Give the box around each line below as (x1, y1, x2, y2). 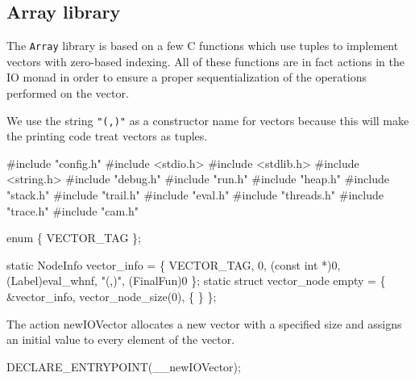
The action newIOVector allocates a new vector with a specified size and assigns (6, 315, 402, 332)
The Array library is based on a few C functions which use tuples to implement (6, 37, 399, 54)
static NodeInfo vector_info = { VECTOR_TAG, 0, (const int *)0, (6, 256, 341, 273)
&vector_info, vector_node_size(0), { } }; (6, 288, 217, 305)
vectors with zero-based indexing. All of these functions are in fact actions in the (6, 52, 405, 69)
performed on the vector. (6, 85, 129, 102)
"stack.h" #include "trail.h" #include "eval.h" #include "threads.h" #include (6, 186, 384, 203)
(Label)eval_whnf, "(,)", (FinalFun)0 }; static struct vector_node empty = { (6, 272, 386, 289)
